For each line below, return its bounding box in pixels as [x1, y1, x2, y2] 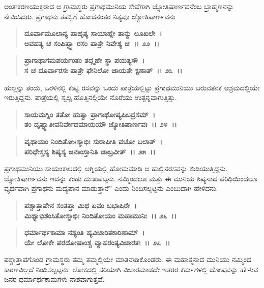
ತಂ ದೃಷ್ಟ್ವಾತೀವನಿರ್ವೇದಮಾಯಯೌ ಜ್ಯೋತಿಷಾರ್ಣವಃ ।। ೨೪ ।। [24, 119, 177, 130]
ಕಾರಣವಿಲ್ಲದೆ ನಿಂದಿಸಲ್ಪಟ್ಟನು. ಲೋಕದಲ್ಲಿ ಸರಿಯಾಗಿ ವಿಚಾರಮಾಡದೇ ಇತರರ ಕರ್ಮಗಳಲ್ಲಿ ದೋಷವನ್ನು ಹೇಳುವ [4, 264, 258, 274]
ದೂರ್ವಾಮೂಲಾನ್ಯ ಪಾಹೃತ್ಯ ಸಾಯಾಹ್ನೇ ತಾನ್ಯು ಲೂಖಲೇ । [24, 28, 162, 39]
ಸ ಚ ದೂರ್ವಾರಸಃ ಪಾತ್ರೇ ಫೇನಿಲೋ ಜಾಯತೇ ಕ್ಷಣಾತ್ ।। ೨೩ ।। [24, 65, 183, 75]
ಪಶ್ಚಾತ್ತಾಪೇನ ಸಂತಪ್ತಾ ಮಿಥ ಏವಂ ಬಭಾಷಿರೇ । [24, 200, 137, 210]
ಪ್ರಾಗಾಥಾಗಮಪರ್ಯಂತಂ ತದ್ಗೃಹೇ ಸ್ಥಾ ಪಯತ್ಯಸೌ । [24, 55, 145, 66]
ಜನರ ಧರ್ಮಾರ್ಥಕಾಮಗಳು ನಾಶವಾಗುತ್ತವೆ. [4, 274, 105, 284]
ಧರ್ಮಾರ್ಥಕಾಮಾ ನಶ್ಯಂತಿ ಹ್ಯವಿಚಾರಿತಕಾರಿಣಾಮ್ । [24, 227, 145, 238]
